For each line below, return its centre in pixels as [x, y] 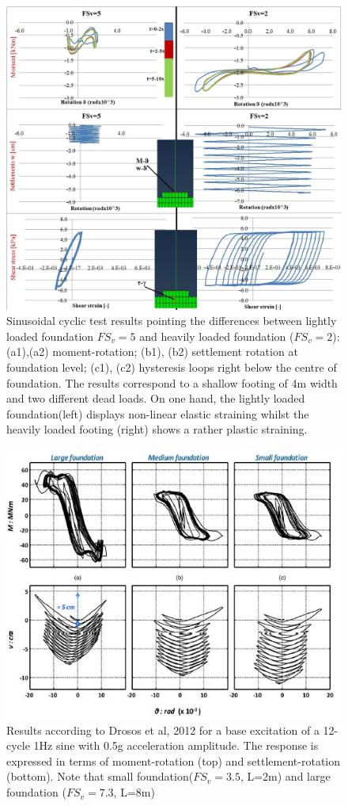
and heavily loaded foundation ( [217, 336]
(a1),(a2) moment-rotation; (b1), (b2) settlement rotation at [152, 351]
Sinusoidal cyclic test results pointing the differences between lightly [172, 321]
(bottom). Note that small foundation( [100, 776]
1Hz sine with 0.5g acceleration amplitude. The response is [176, 745]
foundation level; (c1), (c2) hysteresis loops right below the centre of [172, 367]
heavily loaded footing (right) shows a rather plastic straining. [157, 429]
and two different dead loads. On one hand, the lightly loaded [156, 398]
